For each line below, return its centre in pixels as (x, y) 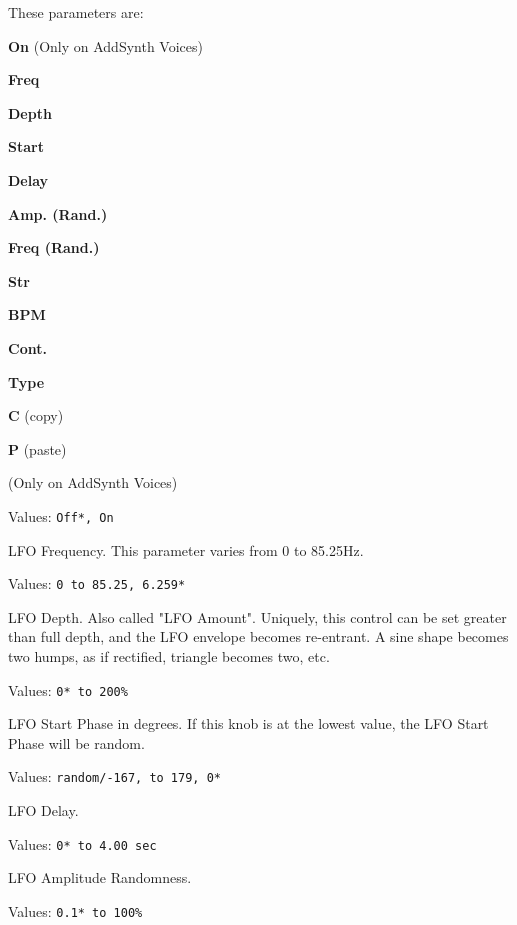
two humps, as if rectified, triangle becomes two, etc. (169, 656)
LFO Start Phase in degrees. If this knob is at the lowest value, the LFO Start (248, 723)
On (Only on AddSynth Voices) (105, 45)
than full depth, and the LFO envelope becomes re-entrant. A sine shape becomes (258, 636)
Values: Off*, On (61, 515)
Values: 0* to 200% (68, 689)
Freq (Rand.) (54, 247)
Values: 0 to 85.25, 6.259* (97, 583)
